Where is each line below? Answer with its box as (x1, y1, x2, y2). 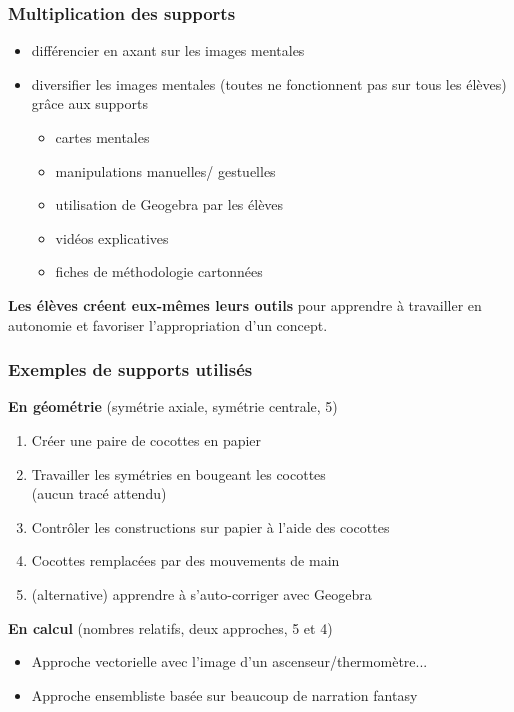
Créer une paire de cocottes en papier (31, 429, 262, 450)
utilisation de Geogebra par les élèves (55, 194, 284, 215)
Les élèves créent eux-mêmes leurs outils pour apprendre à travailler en (8, 294, 482, 315)
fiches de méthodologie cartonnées (55, 261, 263, 282)
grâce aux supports (31, 93, 148, 114)
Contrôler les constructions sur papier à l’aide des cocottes (31, 516, 390, 537)
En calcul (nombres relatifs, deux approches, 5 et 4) (8, 617, 333, 638)
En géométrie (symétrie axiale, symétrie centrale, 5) (8, 396, 338, 417)
